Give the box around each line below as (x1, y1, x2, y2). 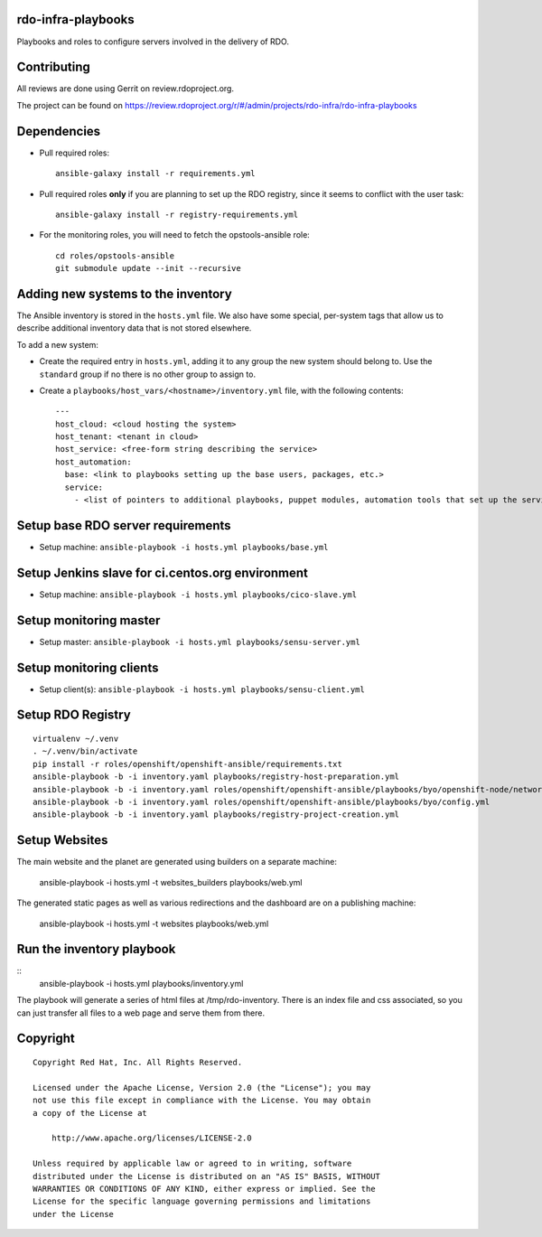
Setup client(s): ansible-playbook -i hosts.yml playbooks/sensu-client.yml (39, 683, 365, 695)
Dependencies (16, 123, 101, 139)
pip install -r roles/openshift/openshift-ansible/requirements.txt (33, 759, 342, 769)
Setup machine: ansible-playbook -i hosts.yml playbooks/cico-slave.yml (39, 588, 357, 600)
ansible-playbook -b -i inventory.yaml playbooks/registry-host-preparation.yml (33, 772, 400, 782)
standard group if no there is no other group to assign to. (39, 369, 257, 380)
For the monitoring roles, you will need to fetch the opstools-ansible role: (39, 230, 311, 240)
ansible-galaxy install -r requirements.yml (55, 168, 257, 179)
